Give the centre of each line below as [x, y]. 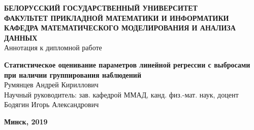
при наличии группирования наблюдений [73, 74]
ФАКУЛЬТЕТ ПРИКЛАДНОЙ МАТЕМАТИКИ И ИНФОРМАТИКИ [117, 18]
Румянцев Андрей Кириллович [51, 85]
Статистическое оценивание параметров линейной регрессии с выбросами [127, 64]
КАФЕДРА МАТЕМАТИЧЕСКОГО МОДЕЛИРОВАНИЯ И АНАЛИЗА [120, 28]
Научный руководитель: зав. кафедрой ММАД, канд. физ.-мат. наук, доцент [121, 94]
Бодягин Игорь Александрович [52, 104]
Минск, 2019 [26, 121]
